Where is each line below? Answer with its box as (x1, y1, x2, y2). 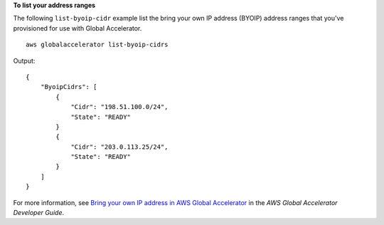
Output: (13, 56, 36, 65)
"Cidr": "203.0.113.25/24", (70, 142, 169, 151)
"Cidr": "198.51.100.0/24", (70, 103, 169, 111)
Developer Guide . (13, 209, 64, 217)
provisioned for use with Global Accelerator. (13, 23, 142, 32)
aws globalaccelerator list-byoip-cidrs (26, 41, 169, 49)
